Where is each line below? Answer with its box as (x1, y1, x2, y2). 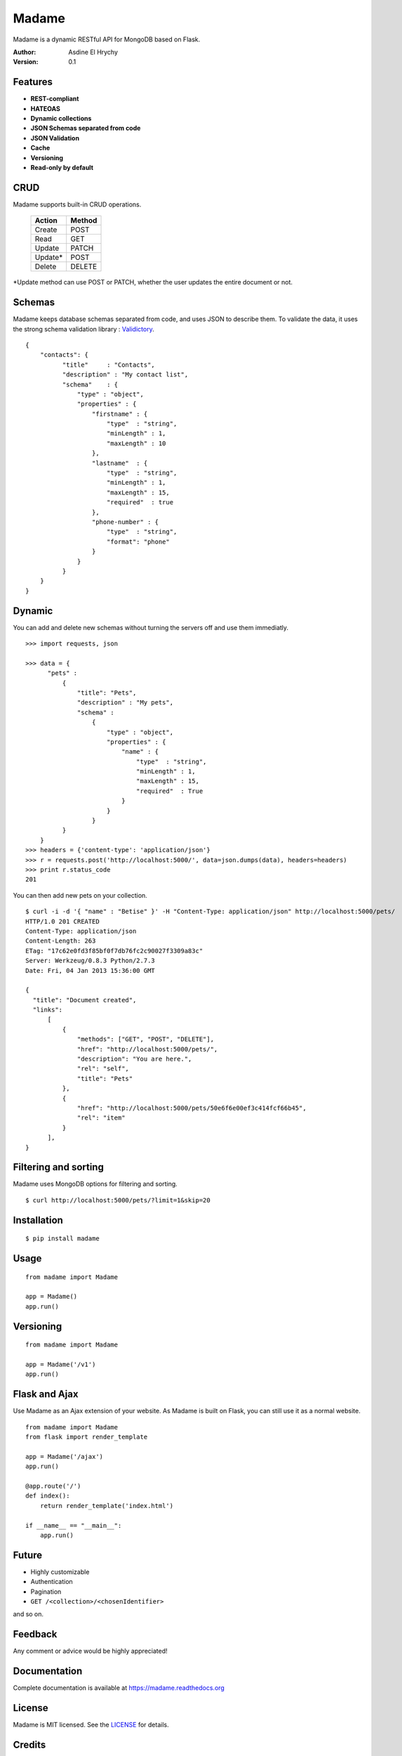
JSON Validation (30, 133, 80, 142)
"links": (32, 1006, 63, 1014)
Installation (13, 1214, 63, 1226)
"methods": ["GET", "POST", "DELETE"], (77, 1035, 214, 1043)
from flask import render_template (25, 1433, 148, 1441)
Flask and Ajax (13, 1388, 79, 1401)
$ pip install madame (25, 1235, 100, 1243)
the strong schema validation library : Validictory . (13, 325, 154, 333)
